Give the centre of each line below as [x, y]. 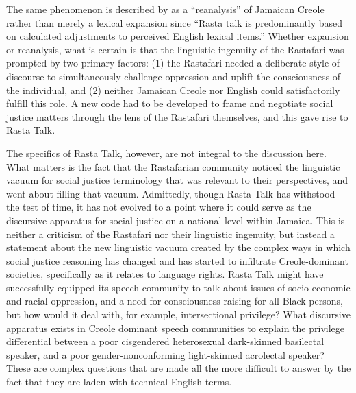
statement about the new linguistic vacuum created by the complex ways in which [178, 247]
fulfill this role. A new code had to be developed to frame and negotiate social [170, 103]
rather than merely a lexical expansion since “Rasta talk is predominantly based [175, 22]
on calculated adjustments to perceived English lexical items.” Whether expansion [178, 36]
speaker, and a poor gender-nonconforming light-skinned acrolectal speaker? [165, 354]
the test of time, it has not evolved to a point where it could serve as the [159, 207]
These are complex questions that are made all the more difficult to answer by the [179, 368]
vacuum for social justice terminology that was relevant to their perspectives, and [177, 180]
